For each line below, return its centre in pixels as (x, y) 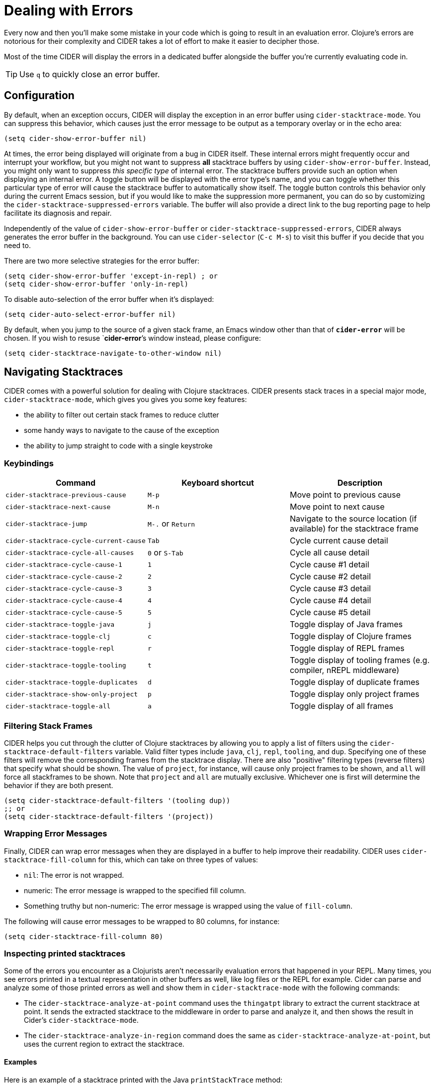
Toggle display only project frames (354, 694)
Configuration (39, 96)
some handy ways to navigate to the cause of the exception (122, 430)
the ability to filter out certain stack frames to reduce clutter (122, 415)
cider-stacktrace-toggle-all (58, 706)
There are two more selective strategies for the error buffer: (102, 261)
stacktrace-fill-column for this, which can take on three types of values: (131, 859)
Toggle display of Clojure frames (350, 636)
